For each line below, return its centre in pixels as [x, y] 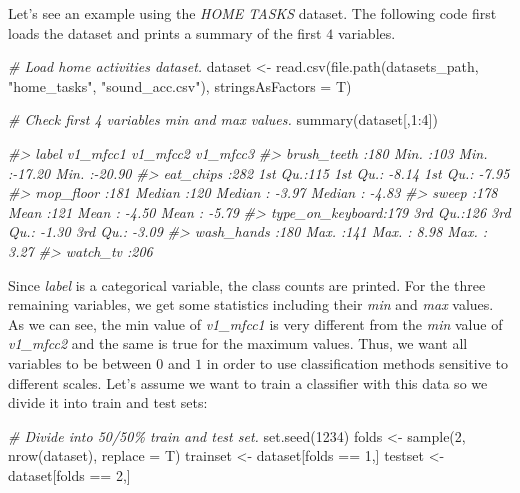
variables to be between [80, 362]
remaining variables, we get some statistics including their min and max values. [251, 304]
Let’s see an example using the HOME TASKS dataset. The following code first [252, 13]
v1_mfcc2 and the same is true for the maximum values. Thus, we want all [238, 343]
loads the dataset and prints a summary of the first [165, 32]
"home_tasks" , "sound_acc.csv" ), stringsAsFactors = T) [180, 85]
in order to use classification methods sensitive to [357, 362]
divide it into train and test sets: [108, 402]
